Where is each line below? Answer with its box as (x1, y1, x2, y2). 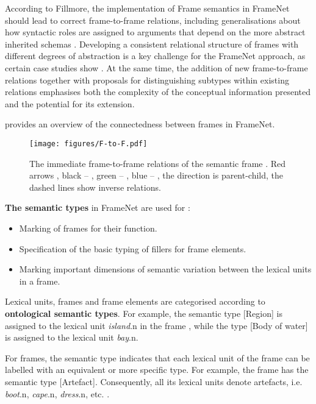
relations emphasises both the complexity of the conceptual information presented (5, 85, 311, 98)
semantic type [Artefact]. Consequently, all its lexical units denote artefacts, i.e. (5, 375, 303, 388)
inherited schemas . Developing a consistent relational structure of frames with (5, 37, 299, 50)
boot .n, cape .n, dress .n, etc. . (5, 387, 110, 400)
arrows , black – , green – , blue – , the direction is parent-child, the (29, 169, 284, 182)
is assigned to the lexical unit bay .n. (5, 331, 138, 344)
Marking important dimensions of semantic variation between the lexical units (19, 263, 312, 275)
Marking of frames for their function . (19, 221, 157, 234)
